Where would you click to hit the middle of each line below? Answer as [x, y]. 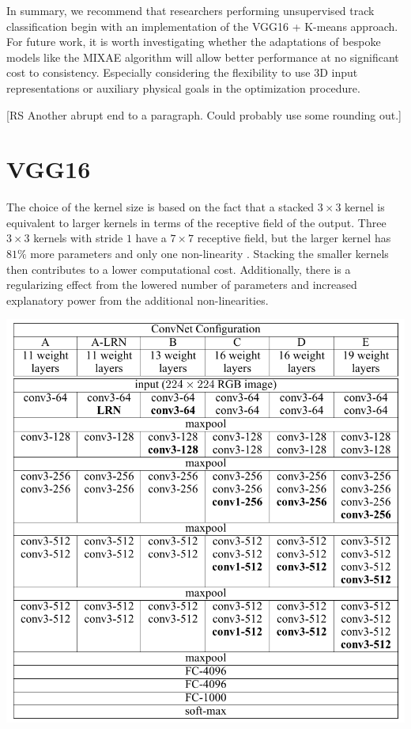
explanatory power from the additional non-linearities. [138, 300]
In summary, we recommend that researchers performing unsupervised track [190, 10]
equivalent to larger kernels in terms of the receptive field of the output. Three [196, 222]
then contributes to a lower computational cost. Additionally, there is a [179, 269]
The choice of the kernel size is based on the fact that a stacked [160, 207]
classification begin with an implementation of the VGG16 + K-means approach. [202, 26]
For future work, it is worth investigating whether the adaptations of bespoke [194, 42]
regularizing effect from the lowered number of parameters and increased [182, 285]
